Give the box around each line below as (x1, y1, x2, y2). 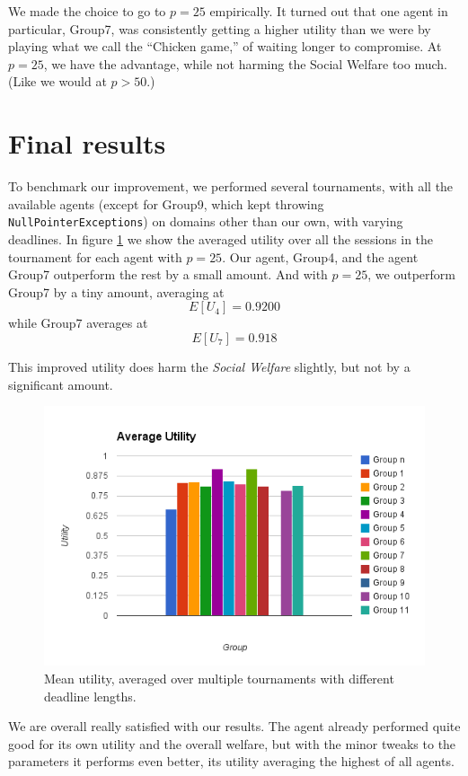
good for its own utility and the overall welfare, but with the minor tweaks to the (8, 734, 456, 753)
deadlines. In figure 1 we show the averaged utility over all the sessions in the (8, 229, 434, 248)
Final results (8, 125, 166, 162)
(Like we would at (8, 72, 107, 91)
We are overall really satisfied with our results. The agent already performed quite (8, 717, 461, 736)
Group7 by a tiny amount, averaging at (8, 282, 225, 301)
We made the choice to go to (8, 2, 166, 20)
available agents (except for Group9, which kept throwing (8, 194, 324, 213)
